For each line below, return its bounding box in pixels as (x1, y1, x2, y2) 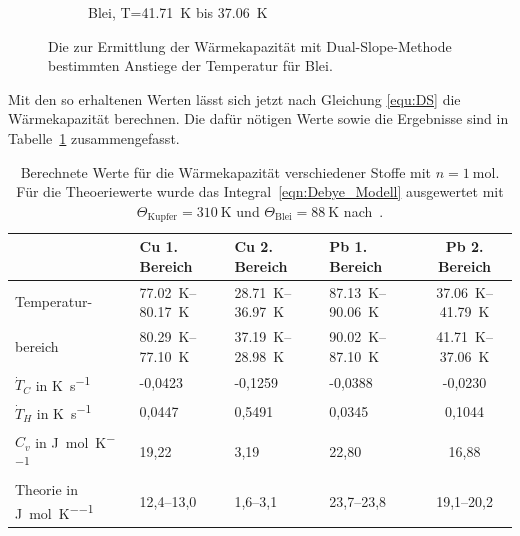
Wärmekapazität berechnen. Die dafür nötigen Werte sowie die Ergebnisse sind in (8, 108, 509, 129)
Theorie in (15, 479, 79, 500)
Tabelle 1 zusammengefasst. (8, 127, 180, 148)
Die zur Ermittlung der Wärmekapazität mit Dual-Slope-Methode (48, 35, 452, 56)
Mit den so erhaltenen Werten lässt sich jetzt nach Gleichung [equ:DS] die (8, 88, 461, 109)
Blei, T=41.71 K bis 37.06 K (88, 2, 268, 22)
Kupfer (147, 212, 178, 223)
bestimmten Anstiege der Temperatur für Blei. (48, 55, 333, 76)
